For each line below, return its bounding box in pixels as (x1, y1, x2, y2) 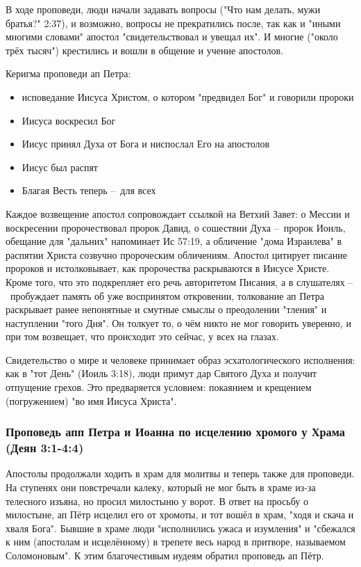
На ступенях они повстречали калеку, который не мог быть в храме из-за (6, 479, 316, 494)
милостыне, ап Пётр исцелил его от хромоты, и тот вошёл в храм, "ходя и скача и (6, 507, 354, 522)
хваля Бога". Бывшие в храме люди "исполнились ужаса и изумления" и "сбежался (6, 520, 355, 535)
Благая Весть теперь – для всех (22, 183, 156, 198)
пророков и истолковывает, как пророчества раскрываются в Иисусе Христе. (6, 261, 330, 275)
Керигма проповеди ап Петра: (6, 66, 131, 81)
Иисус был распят (22, 159, 98, 174)
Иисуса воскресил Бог (22, 113, 116, 127)
